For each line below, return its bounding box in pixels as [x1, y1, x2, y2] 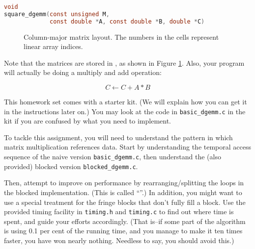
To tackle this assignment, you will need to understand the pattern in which [4, 132, 233, 142]
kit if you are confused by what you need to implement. [4, 116, 171, 126]
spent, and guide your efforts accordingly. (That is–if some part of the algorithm [4, 216, 246, 226]
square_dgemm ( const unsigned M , [4, 10, 110, 18]
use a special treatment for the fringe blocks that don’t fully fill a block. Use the [4, 197, 246, 207]
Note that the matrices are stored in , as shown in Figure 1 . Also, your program [4, 57, 245, 68]
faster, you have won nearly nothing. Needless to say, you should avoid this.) [4, 235, 234, 245]
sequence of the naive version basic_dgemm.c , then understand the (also [4, 151, 221, 162]
